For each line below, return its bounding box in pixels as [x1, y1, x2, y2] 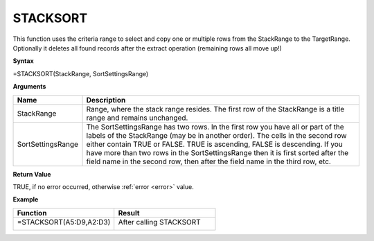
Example [12, 195, 39, 204]
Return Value [12, 170, 51, 178]
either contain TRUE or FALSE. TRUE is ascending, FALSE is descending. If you [86, 139, 343, 149]
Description [86, 95, 126, 105]
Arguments [12, 82, 46, 91]
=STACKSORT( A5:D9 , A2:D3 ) [17, 217, 111, 226]
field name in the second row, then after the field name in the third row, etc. [86, 157, 332, 166]
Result [118, 208, 140, 217]
